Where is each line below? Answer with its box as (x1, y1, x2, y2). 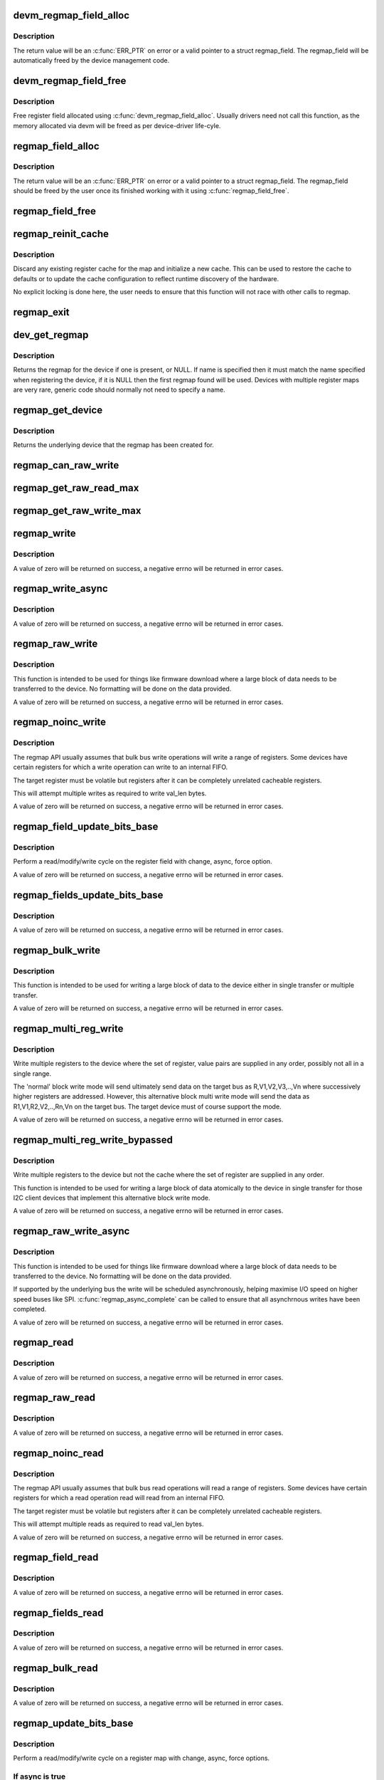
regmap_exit (13, 306, 70, 318)
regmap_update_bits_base (13, 1717, 134, 1729)
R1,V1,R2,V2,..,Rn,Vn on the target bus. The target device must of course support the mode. (13, 1102, 282, 1111)
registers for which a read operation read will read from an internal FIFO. (13, 1494, 225, 1502)
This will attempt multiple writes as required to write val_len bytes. (13, 789, 207, 797)
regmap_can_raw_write (13, 459, 119, 471)
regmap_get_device (13, 404, 103, 416)
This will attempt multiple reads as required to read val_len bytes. (13, 1520, 204, 1529)
